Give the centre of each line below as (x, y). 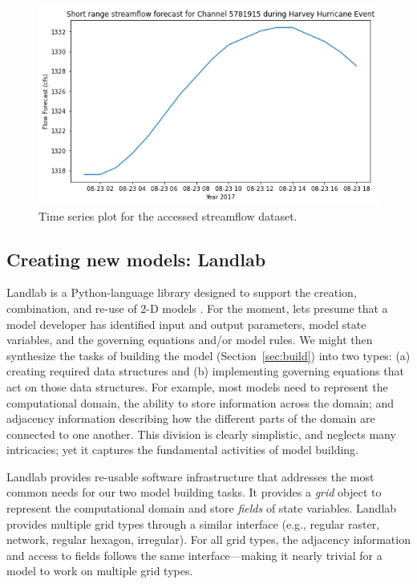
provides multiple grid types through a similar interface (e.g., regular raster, (193, 523)
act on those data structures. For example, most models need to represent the (197, 386)
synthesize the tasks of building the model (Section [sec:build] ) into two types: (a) (208, 355)
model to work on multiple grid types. (100, 571)
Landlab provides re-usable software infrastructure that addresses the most (190, 476)
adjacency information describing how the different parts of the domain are (191, 418)
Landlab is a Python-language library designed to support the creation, (182, 292)
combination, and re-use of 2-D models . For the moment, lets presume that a (197, 308)
